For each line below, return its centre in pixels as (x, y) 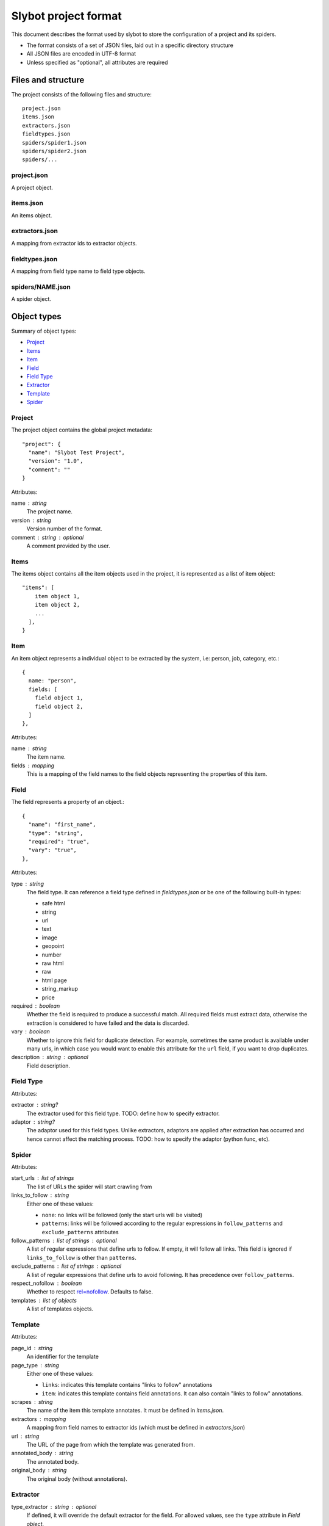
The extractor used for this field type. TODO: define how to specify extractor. (123, 1113)
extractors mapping (39, 1419)
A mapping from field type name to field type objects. (78, 271)
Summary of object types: (44, 331)
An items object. (32, 215)
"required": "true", (59, 841)
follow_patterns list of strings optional (64, 1241)
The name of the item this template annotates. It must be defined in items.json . (125, 1411)
